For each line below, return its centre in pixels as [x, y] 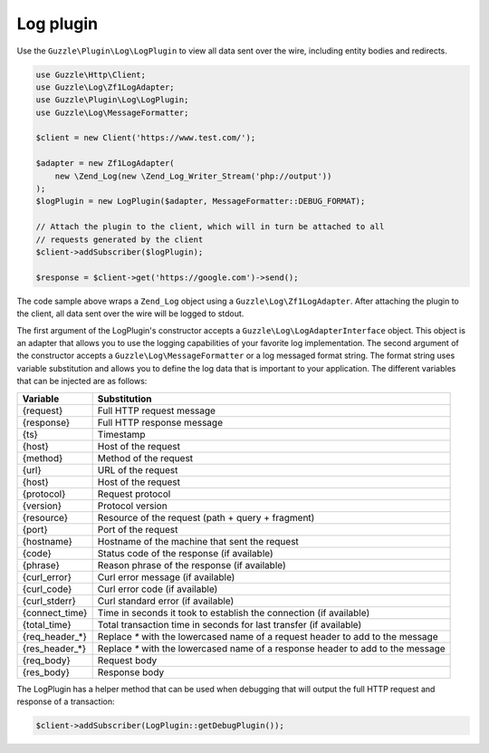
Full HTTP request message [157, 410]
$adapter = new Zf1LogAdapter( [105, 164]
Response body [131, 672]
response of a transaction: [66, 701]
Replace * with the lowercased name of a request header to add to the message [268, 636]
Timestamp [121, 434]
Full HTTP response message [160, 422]
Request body [127, 660]
